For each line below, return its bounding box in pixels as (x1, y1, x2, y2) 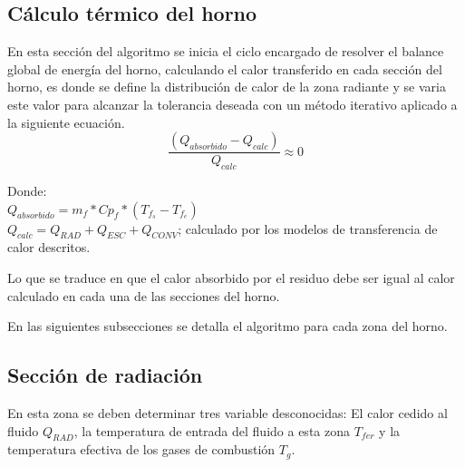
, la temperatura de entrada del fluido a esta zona (73, 421, 350, 440)
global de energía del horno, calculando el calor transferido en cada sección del (7, 59, 442, 78)
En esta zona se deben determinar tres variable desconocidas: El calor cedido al (7, 403, 448, 422)
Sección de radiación (7, 361, 203, 389)
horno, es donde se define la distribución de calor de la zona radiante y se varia (7, 77, 446, 96)
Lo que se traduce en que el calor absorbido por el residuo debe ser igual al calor (7, 268, 455, 287)
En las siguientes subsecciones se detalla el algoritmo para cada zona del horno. (7, 316, 448, 336)
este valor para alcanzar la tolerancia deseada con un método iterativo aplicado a (7, 94, 458, 113)
